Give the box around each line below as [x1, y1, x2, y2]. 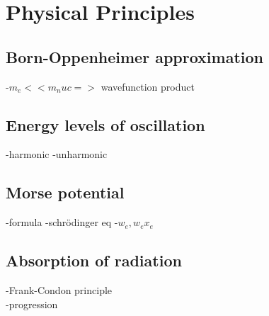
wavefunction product [101, 79, 195, 94]
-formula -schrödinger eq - [6, 215, 118, 230]
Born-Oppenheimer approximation [6, 45, 263, 67]
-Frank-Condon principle [6, 282, 113, 297]
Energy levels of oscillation [6, 113, 205, 135]
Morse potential [6, 181, 125, 203]
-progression [6, 296, 58, 311]
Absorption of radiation [6, 249, 182, 271]
